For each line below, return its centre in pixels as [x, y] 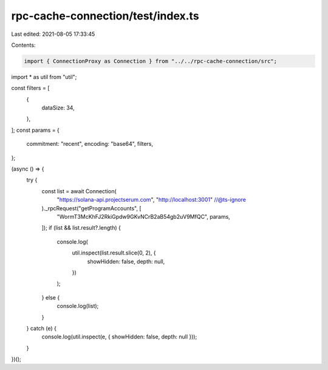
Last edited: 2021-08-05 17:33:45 [53, 34]
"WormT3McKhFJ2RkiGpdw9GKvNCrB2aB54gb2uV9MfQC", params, [143, 216]
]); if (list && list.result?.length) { [81, 228]
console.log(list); [78, 306]
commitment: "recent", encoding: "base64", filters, [90, 144]
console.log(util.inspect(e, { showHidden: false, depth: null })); [119, 337]
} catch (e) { [42, 328]
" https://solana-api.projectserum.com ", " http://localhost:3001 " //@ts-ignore [151, 200]
